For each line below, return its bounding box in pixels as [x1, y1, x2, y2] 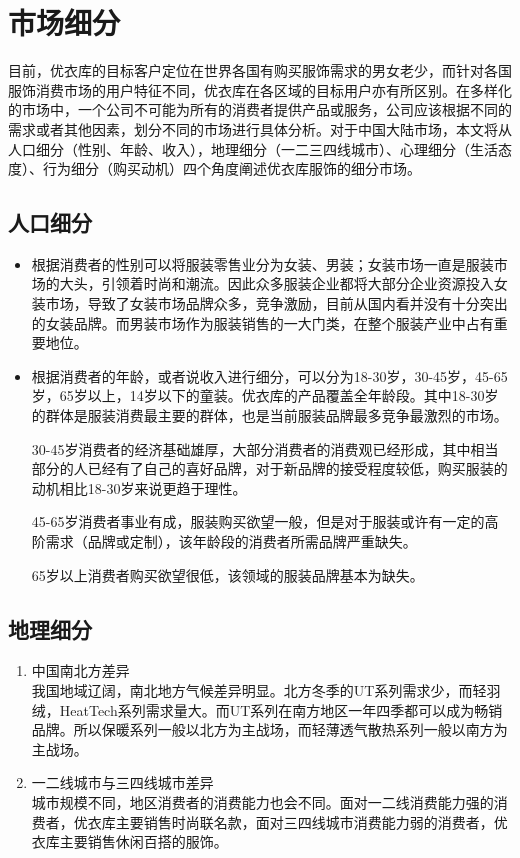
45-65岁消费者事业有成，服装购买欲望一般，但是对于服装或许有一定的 [31, 511, 485, 532]
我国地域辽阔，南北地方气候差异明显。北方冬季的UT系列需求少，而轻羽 [31, 680, 501, 700]
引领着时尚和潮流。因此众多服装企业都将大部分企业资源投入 [101, 273, 494, 294]
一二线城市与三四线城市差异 [31, 772, 214, 793]
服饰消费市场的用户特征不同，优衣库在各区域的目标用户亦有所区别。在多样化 [8, 79, 512, 100]
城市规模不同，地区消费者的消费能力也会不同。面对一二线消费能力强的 [31, 791, 494, 812]
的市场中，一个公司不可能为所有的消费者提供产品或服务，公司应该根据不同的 [8, 99, 512, 120]
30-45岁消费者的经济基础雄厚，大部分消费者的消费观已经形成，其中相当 [31, 438, 499, 459]
